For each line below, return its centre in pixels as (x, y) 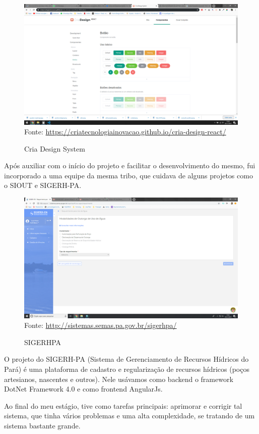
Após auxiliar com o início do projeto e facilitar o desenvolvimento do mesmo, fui (130, 165)
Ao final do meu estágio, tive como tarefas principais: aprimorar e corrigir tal (123, 405)
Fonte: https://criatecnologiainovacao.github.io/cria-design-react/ (125, 132)
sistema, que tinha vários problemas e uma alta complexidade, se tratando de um (129, 416)
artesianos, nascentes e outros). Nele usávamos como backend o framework (119, 379)
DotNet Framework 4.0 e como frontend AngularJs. (83, 389)
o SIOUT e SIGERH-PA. (43, 185)
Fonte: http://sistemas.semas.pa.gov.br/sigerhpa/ (101, 325)
